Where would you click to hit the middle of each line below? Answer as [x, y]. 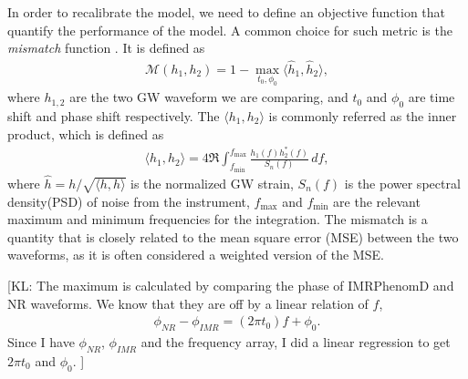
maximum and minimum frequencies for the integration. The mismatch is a [218, 219]
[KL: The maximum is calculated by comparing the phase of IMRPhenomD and [231, 285]
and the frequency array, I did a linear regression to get [296, 341]
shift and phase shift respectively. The [114, 116]
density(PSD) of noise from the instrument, [129, 201]
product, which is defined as [86, 133]
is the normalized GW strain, [212, 183]
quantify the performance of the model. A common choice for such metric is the [230, 30]
